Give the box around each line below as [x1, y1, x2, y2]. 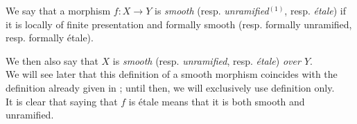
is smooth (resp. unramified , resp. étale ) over [112, 53, 301, 68]
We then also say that [6, 53, 98, 68]
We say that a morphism [6, 3, 111, 17]
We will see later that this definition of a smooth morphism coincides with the [6, 67, 338, 81]
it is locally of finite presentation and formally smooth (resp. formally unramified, [6, 17, 352, 31]
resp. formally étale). [6, 30, 94, 45]
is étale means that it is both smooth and [128, 94, 305, 108]
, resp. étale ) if [284, 3, 347, 17]
